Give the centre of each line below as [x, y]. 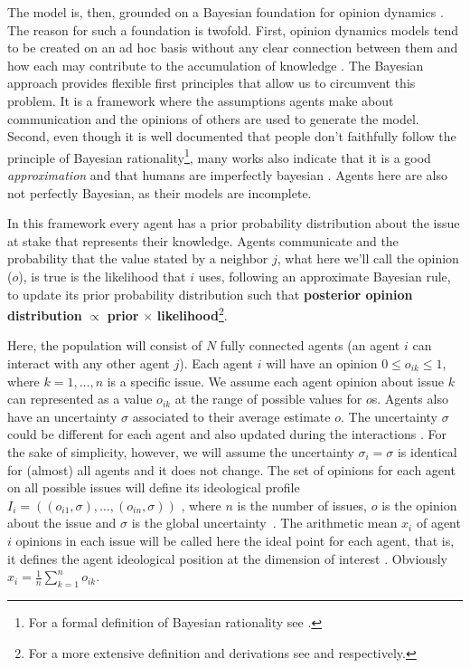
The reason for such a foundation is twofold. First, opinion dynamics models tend [233, 29]
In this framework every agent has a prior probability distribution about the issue [234, 223]
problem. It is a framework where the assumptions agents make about [201, 100]
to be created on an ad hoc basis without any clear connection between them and [233, 48]
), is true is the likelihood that [102, 276]
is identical [427, 451]
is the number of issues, [302, 505]
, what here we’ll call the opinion [368, 258]
